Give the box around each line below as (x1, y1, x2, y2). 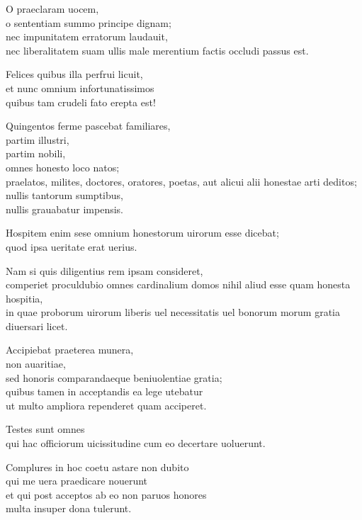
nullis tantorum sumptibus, (6, 188, 123, 203)
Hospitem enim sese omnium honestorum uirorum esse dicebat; (6, 225, 279, 240)
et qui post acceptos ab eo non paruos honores (6, 487, 207, 502)
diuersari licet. (6, 318, 68, 333)
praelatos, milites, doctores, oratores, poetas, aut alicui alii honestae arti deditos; (6, 174, 357, 188)
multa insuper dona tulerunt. (6, 501, 132, 516)
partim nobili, (6, 146, 66, 161)
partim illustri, (6, 132, 69, 147)
